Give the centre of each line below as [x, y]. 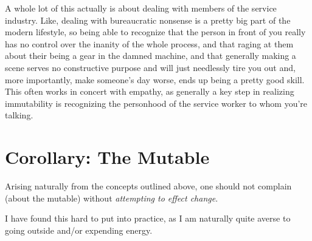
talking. [19, 115]
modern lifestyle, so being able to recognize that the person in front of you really [155, 32]
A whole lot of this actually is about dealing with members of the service [141, 8]
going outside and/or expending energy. [79, 230]
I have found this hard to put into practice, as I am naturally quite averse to [148, 218]
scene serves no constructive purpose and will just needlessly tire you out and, [150, 67]
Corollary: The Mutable [107, 157]
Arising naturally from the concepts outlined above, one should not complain [148, 186]
